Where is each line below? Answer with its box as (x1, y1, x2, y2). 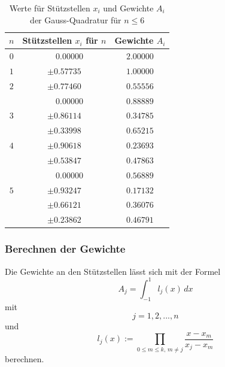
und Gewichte (103, 2, 154, 14)
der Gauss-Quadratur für (30, 13, 121, 26)
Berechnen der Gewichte (5, 241, 126, 256)
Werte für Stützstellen (9, 2, 90, 14)
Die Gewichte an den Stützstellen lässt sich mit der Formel (5, 265, 221, 277)
